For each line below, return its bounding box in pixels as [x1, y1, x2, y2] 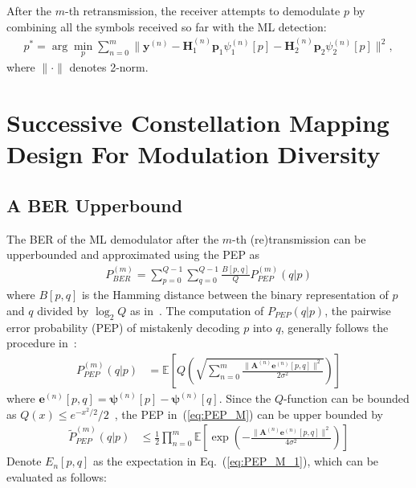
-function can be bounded [283, 390, 410, 407]
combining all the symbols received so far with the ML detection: [6, 18, 327, 35]
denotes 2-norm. [69, 59, 149, 76]
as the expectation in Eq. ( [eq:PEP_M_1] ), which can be [92, 453, 379, 470]
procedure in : [6, 334, 77, 351]
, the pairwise [324, 302, 391, 319]
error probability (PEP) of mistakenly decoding [6, 318, 240, 335]
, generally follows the [280, 318, 389, 335]
